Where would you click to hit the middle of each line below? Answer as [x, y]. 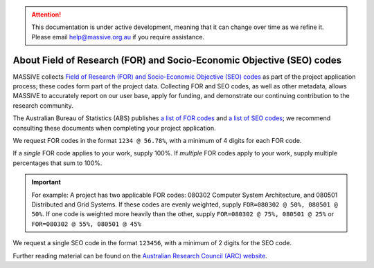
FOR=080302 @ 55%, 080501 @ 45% [86, 224]
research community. [43, 105]
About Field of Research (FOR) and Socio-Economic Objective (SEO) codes [177, 60]
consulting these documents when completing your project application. [114, 128]
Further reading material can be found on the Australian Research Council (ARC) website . [140, 256]
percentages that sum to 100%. [57, 163]
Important [46, 182]
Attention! [46, 15]
